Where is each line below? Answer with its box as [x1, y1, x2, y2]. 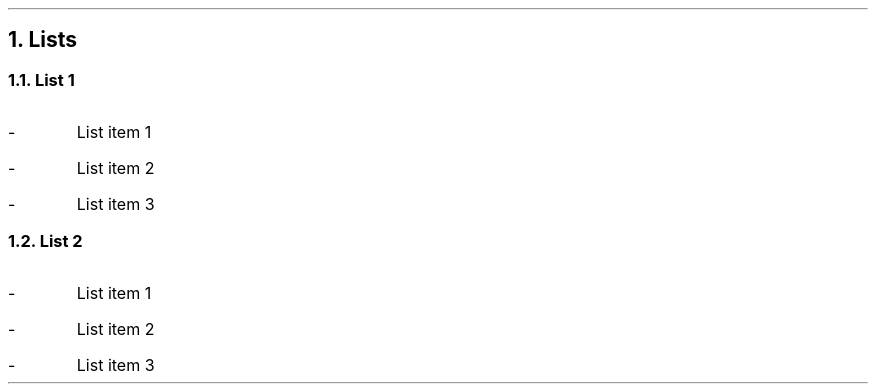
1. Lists [8, 27, 78, 53]
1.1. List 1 [8, 69, 75, 90]
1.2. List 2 [8, 230, 83, 251]
